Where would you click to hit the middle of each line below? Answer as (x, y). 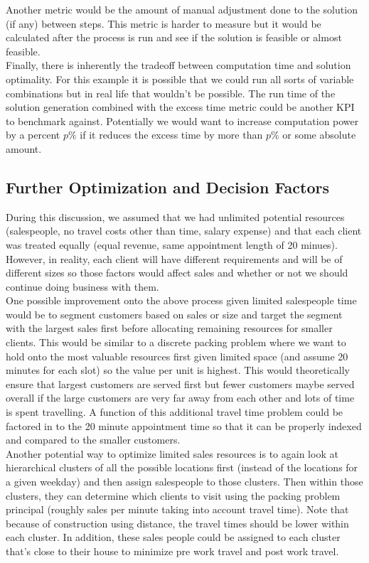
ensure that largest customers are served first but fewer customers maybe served (180, 384)
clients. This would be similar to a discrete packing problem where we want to (176, 342)
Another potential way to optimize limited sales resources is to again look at (172, 453)
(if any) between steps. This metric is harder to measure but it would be (164, 23)
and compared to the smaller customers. (93, 440)
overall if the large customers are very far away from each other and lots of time (180, 398)
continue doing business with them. (82, 286)
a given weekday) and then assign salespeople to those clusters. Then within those (184, 482)
